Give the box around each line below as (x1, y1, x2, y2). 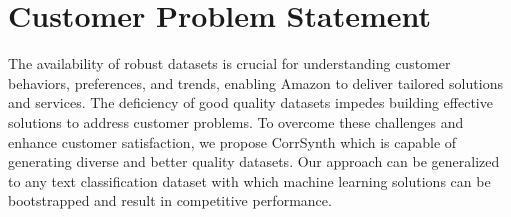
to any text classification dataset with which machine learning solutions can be (8, 170, 491, 191)
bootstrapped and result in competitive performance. (8, 190, 332, 211)
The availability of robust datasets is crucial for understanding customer (8, 53, 451, 74)
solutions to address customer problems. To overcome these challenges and (8, 111, 464, 132)
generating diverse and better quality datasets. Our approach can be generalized (8, 151, 500, 172)
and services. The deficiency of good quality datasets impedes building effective (8, 92, 493, 113)
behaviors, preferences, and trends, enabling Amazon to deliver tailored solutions (8, 72, 503, 93)
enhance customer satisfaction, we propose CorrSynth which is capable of (8, 131, 457, 152)
